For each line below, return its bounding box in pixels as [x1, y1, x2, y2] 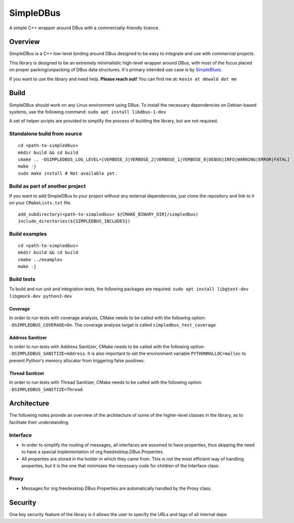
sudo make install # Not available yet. [18, 170, 118, 176]
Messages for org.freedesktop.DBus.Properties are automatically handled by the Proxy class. [21, 485, 212, 491]
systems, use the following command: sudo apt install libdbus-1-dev [9, 109, 166, 115]
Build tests [9, 276, 36, 283]
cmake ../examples [18, 257, 63, 262]
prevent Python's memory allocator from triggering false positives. [9, 357, 145, 363]
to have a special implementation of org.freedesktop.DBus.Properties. [21, 449, 164, 455]
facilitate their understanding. [9, 419, 69, 425]
